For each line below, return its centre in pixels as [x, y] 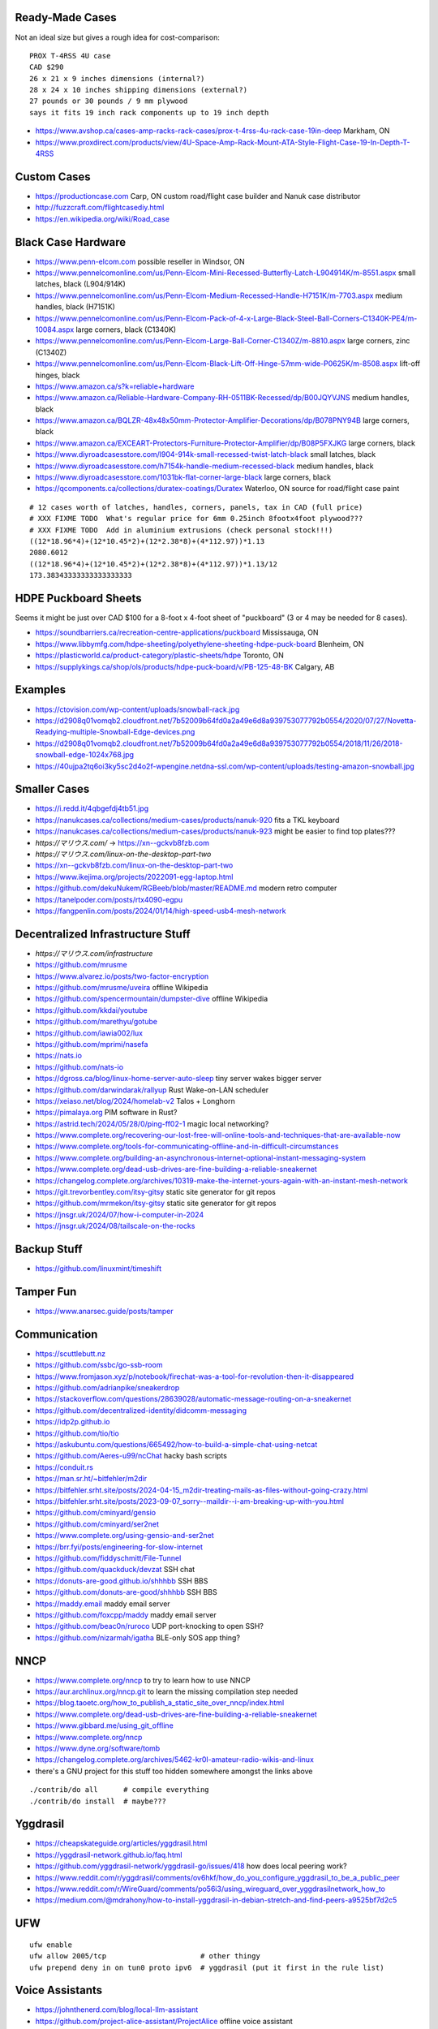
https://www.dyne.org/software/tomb [98, 1748]
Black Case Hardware [70, 242]
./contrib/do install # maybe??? [98, 1801]
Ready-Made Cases [66, 17]
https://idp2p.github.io [73, 1422]
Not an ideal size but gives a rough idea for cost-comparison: [118, 37]
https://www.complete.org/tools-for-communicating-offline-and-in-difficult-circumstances [187, 1146]
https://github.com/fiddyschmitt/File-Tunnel [108, 1557]
